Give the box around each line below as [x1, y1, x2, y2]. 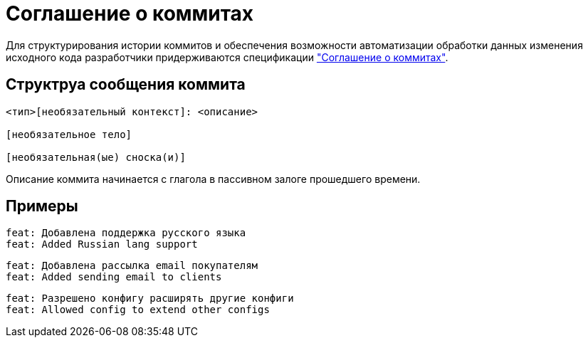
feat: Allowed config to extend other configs [6, 304, 270, 316]
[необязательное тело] [6, 128, 132, 140]
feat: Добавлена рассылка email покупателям [6, 260, 258, 272]
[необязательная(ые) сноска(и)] [6, 151, 186, 163]
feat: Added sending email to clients [6, 271, 222, 283]
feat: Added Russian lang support [6, 238, 198, 250]
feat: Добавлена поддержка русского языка [6, 227, 246, 239]
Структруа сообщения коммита [6, 75, 246, 94]
